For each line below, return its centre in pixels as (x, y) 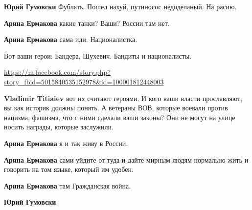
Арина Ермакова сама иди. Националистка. (71, 39)
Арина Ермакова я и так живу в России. (66, 143)
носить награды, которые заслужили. (59, 127)
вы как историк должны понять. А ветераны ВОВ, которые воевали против (116, 108)
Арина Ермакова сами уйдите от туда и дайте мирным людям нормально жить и (126, 159)
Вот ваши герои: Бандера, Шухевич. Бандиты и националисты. (98, 55)
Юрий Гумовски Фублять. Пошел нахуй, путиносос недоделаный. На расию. (120, 6)
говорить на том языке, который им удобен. (69, 169)
